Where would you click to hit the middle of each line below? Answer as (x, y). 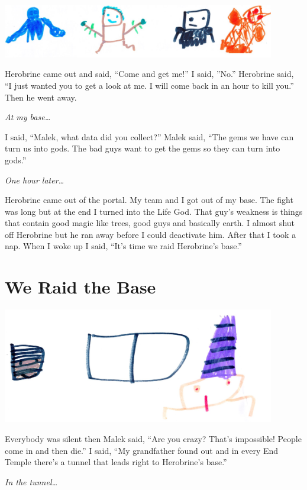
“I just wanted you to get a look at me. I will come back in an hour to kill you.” (149, 85)
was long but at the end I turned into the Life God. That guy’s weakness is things (154, 211)
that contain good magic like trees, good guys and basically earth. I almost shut (150, 223)
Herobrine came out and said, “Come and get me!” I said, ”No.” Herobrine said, (149, 74)
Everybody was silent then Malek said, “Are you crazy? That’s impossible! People (153, 439)
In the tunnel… (31, 481)
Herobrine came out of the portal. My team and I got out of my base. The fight (149, 200)
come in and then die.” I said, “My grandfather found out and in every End (142, 450)
